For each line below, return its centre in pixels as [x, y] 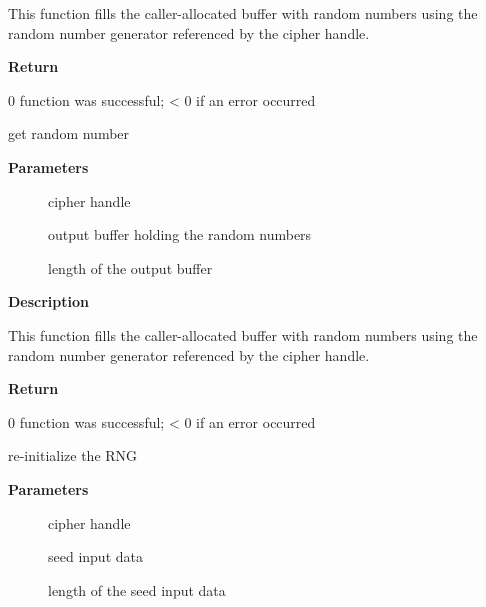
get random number [69, 133]
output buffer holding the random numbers [180, 234]
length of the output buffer [130, 267]
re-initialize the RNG [73, 455]
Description [49, 301]
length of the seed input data [137, 589]
